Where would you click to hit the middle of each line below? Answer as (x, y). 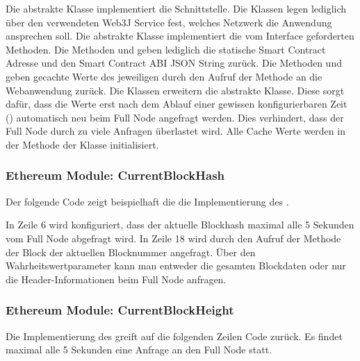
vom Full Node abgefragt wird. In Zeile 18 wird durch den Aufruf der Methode (173, 238)
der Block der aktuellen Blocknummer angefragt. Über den (131, 252)
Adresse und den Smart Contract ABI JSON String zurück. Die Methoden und (174, 63)
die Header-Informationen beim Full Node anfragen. (116, 279)
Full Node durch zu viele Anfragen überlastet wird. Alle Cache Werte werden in (175, 131)
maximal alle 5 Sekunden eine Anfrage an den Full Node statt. (139, 350)
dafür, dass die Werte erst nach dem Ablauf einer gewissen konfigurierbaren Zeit (177, 104)
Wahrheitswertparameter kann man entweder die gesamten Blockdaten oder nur (176, 266)
